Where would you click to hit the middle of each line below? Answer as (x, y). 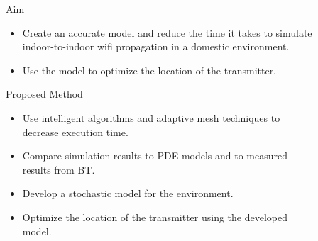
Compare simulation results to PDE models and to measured (155, 156)
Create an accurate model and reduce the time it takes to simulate (167, 32)
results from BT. (59, 169)
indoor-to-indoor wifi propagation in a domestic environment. (156, 46)
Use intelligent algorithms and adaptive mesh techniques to (151, 117)
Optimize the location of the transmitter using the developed (155, 217)
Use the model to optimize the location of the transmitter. (149, 70)
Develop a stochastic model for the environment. (128, 193)
